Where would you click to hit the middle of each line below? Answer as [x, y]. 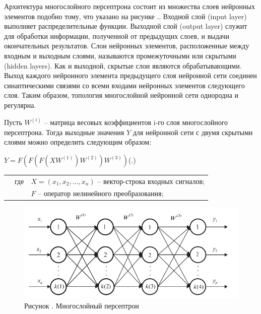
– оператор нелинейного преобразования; [101, 193]
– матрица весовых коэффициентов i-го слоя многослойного [136, 122]
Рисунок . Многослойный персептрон [82, 306]
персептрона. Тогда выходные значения [64, 132]
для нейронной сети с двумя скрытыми [193, 132]
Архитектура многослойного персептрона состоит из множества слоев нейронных [129, 6]
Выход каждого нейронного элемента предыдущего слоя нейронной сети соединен [130, 75]
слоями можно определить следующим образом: [78, 142]
